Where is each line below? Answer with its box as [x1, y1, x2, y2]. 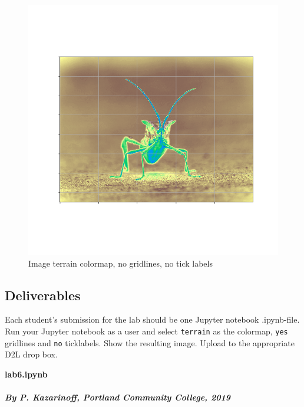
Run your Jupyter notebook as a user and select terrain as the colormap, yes [5, 324, 288, 337]
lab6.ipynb [5, 367, 48, 380]
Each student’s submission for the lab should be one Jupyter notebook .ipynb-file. [5, 313, 300, 326]
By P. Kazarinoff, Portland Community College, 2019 [5, 391, 230, 403]
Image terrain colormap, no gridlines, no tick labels [28, 257, 213, 269]
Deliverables [5, 285, 81, 304]
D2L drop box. [5, 348, 58, 360]
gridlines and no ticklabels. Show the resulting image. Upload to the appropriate [5, 336, 295, 349]
